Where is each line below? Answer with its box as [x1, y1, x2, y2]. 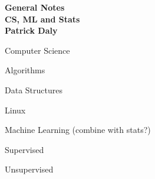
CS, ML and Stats [5, 12, 80, 25]
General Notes [5, 1, 65, 13]
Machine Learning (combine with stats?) [5, 123, 151, 136]
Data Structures [5, 83, 62, 96]
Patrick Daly [5, 24, 58, 37]
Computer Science [5, 44, 70, 56]
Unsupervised [5, 163, 54, 175]
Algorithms [5, 64, 45, 76]
